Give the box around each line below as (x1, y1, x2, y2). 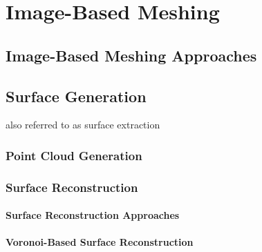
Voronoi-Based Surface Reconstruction (6, 235, 194, 249)
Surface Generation (6, 85, 147, 106)
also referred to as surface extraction (6, 117, 160, 132)
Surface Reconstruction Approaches (6, 208, 180, 222)
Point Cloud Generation (6, 146, 142, 164)
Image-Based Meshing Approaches (6, 44, 257, 66)
